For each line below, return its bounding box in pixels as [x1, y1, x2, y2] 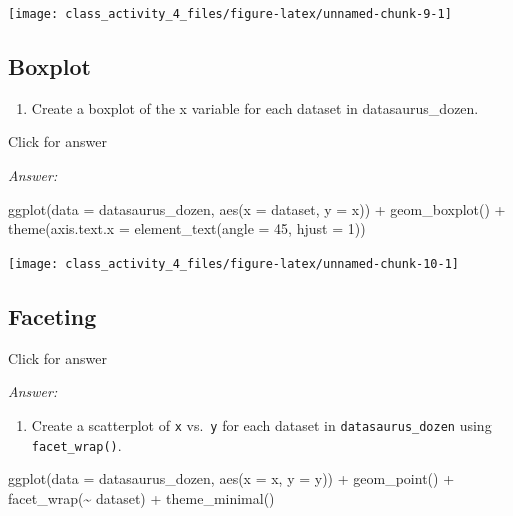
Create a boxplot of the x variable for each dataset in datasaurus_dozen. [31, 97, 479, 118]
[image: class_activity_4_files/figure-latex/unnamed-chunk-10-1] [8, 256, 460, 271]
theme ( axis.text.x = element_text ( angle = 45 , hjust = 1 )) [8, 218, 366, 239]
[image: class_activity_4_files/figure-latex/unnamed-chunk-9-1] [8, 7, 452, 21]
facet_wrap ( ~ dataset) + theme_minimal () [8, 487, 275, 508]
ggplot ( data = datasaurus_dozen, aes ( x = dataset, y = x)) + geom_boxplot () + [8, 198, 506, 219]
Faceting [8, 300, 97, 331]
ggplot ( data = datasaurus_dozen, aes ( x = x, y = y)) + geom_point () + [8, 468, 455, 489]
